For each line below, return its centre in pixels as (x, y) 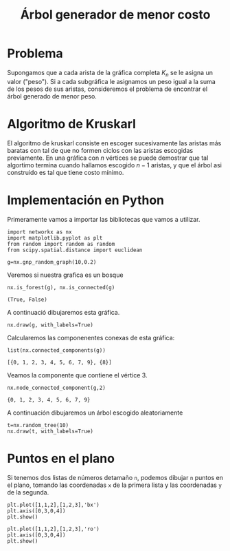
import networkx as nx (39, 232)
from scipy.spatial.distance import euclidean (75, 250)
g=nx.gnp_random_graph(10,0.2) (52, 262)
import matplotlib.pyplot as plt (55, 238)
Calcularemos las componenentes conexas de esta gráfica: (91, 337)
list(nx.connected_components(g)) (57, 350)
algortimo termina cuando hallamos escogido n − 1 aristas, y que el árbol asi (114, 165)
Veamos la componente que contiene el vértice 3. (77, 375)
